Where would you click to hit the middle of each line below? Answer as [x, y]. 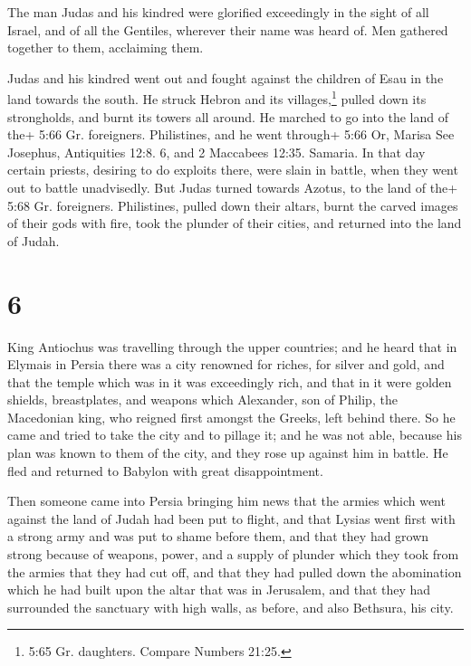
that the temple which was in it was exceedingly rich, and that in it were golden [230, 381]
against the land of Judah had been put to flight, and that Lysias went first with [231, 518]
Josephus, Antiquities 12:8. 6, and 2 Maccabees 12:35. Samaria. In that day [216, 152]
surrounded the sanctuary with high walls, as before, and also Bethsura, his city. [231, 607]
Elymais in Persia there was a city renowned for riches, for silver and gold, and [226, 364]
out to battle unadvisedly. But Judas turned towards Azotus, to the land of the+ [233, 187]
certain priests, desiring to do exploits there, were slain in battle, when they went [233, 170]
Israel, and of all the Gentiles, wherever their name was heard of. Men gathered [228, 29]
